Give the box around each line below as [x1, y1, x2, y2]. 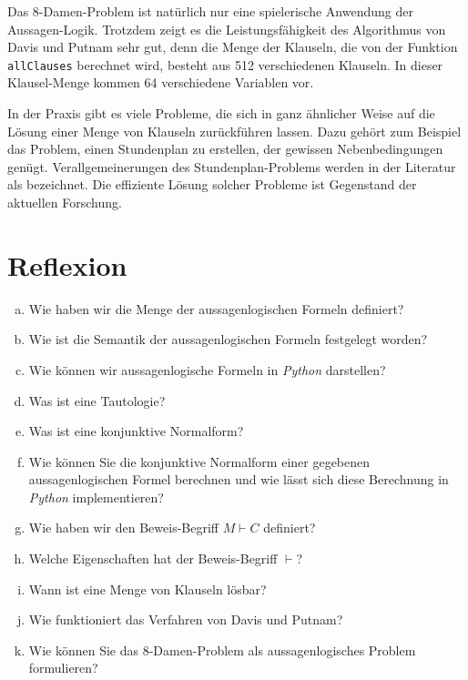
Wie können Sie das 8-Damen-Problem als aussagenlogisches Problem [28, 640, 416, 659]
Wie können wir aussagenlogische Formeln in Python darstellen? [28, 360, 386, 379]
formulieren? [28, 658, 98, 677]
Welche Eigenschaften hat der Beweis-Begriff [28, 549, 278, 568]
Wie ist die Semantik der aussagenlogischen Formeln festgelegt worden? [28, 330, 428, 349]
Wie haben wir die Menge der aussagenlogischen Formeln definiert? [28, 299, 404, 318]
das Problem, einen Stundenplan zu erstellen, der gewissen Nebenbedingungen [7, 139, 443, 158]
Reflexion [7, 246, 127, 283]
